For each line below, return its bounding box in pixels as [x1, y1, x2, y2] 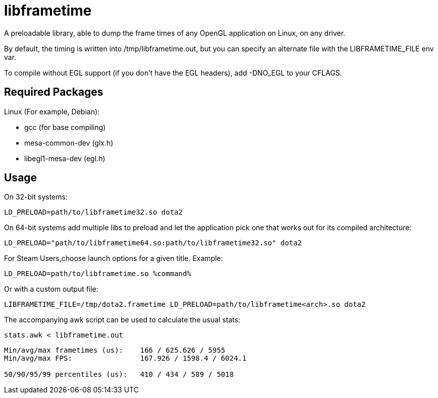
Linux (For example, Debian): [4, 107, 100, 116]
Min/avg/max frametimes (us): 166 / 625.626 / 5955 [4, 346, 226, 355]
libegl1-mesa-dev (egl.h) [24, 154, 105, 163]
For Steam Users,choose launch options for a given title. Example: [4, 254, 223, 263]
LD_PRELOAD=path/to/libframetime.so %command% [4, 270, 191, 278]
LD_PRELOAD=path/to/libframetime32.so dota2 [4, 208, 183, 217]
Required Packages [4, 86, 103, 99]
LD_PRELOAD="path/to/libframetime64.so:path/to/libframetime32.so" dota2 [4, 239, 302, 247]
